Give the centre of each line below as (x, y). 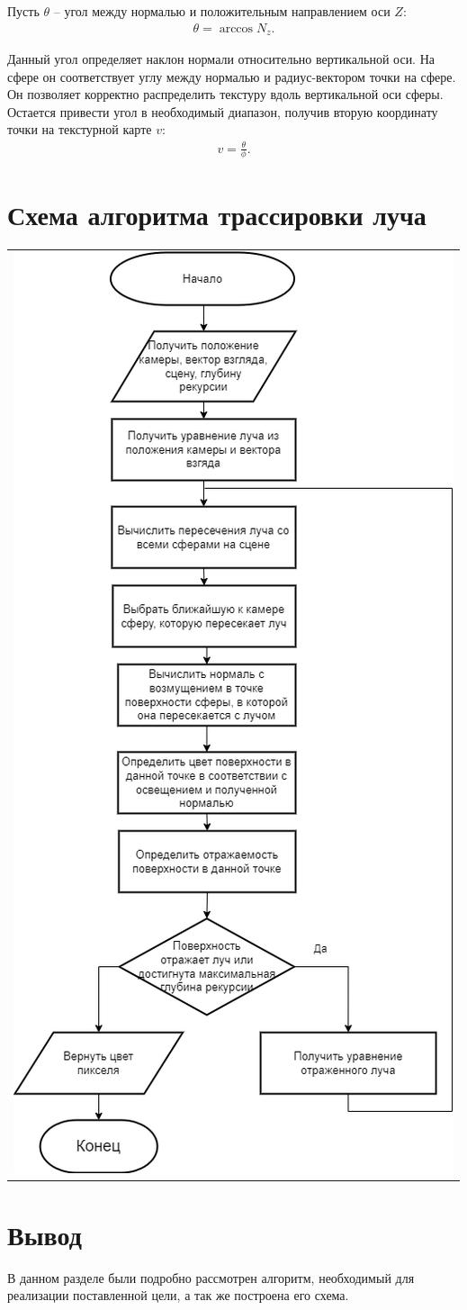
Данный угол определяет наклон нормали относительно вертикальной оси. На (221, 59)
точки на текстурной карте (80, 129)
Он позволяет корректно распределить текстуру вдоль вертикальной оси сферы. (225, 94)
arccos (236, 28)
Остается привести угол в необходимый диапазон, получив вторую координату (223, 111)
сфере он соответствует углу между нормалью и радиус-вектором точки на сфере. (232, 76)
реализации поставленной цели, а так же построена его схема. (178, 1295)
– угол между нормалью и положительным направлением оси (222, 11)
